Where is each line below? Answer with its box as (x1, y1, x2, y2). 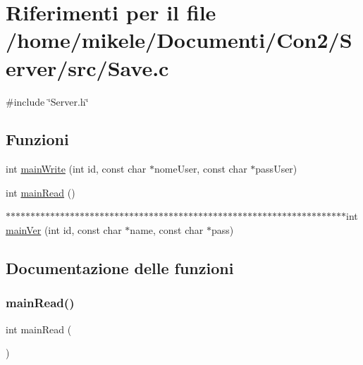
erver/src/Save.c (6, 53, 169, 82)
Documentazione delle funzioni (6, 257, 234, 279)
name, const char (130, 223, 204, 237)
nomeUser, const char (154, 161, 247, 176)
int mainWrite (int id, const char (6, 161, 147, 176)
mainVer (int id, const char (6, 223, 122, 237)
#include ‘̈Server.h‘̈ (6, 94, 89, 109)
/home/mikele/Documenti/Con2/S (6, 25, 352, 54)
